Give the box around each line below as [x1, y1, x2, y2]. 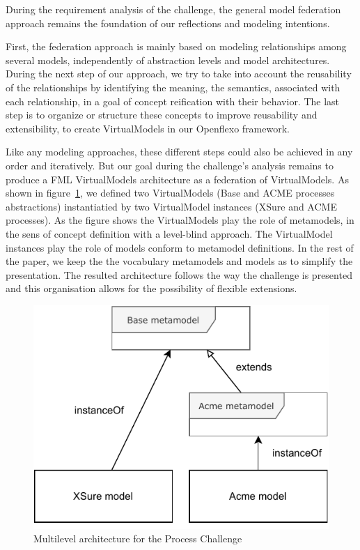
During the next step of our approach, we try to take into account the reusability [6, 66, 352, 81]
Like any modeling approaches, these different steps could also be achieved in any [6, 144, 353, 159]
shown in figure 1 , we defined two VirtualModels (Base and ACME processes [6, 185, 335, 200]
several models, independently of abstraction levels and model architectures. [6, 52, 330, 67]
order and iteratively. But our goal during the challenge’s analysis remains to [6, 158, 334, 172]
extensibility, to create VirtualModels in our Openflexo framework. [6, 121, 290, 135]
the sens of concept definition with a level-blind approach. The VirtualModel [6, 226, 333, 240]
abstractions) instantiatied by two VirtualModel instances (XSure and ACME [6, 199, 337, 213]
